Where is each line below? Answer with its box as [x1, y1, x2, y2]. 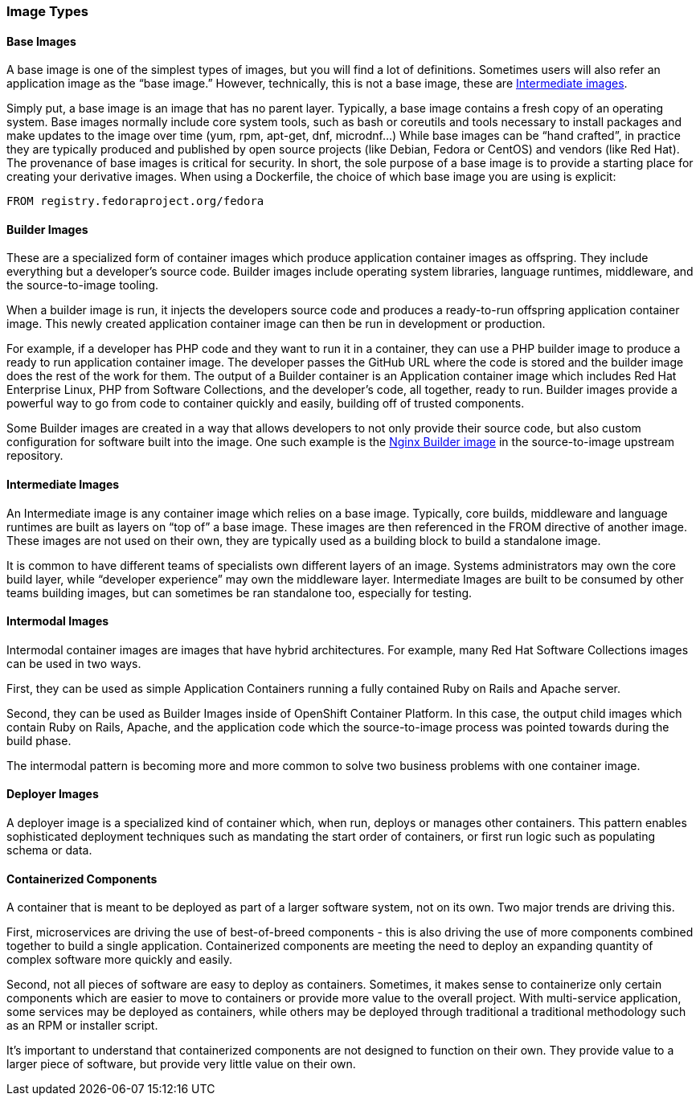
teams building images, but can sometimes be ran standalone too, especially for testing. [6, 585, 473, 600]
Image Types [6, 3, 88, 19]
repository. [6, 449, 63, 463]
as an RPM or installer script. [6, 1018, 158, 1033]
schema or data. [6, 843, 92, 858]
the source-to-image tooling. [6, 278, 159, 293]
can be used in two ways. [6, 656, 141, 670]
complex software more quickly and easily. [6, 952, 233, 967]
